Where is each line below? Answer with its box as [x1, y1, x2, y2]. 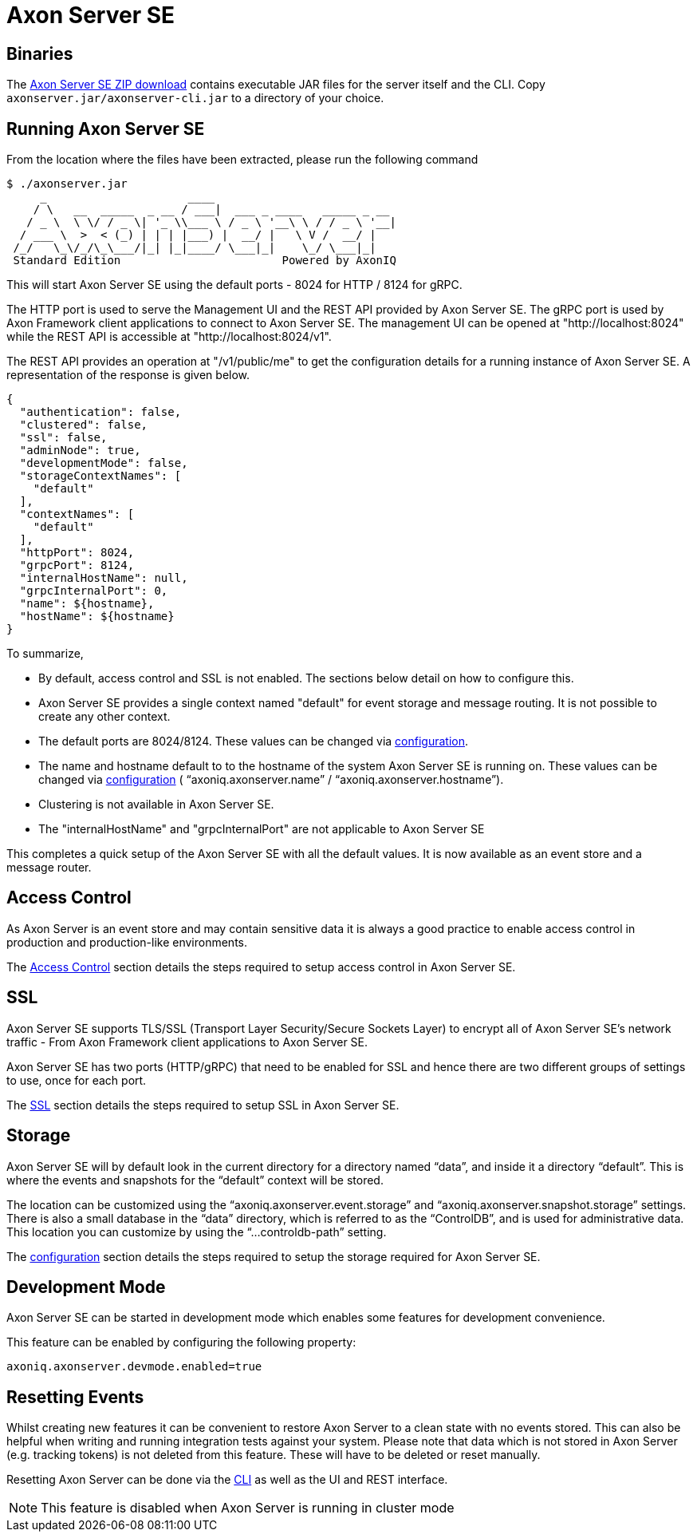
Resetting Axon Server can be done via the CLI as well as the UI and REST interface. [6, 1473, 448, 1487]
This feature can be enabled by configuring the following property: [6, 1335, 356, 1350]
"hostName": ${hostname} [19, 610, 175, 623]
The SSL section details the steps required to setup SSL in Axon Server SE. [6, 1097, 400, 1112]
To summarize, [6, 646, 84, 661]
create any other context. [38, 710, 171, 724]
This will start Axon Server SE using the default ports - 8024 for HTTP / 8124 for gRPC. [6, 278, 463, 292]
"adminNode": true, [19, 444, 141, 457]
